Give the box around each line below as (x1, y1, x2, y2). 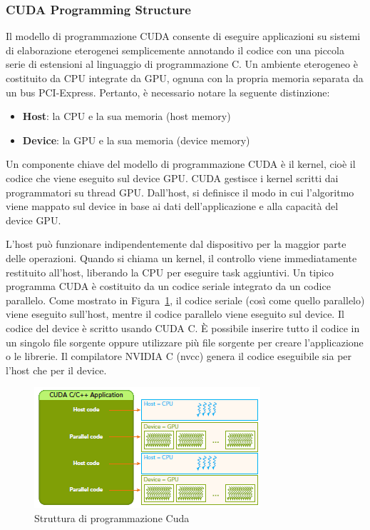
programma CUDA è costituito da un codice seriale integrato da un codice (6, 279, 331, 294)
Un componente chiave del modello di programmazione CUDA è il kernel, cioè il (6, 156, 356, 171)
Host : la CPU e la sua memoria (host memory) (22, 109, 231, 124)
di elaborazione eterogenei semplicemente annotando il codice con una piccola (6, 42, 344, 57)
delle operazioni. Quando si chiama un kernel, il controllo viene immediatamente (6, 250, 357, 265)
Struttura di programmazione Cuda (34, 510, 190, 525)
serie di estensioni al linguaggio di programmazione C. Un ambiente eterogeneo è (6, 56, 358, 71)
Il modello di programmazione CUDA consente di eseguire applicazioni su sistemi (6, 29, 361, 44)
